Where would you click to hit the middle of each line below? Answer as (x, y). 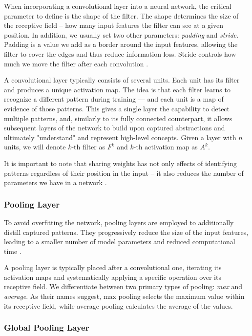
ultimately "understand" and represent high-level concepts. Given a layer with (120, 137)
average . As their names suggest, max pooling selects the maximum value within (124, 296)
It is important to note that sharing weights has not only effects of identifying (120, 163)
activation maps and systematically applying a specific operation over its (113, 277)
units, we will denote (35, 147)
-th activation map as (166, 147)
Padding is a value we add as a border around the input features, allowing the (121, 44)
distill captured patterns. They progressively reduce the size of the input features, (126, 232)
